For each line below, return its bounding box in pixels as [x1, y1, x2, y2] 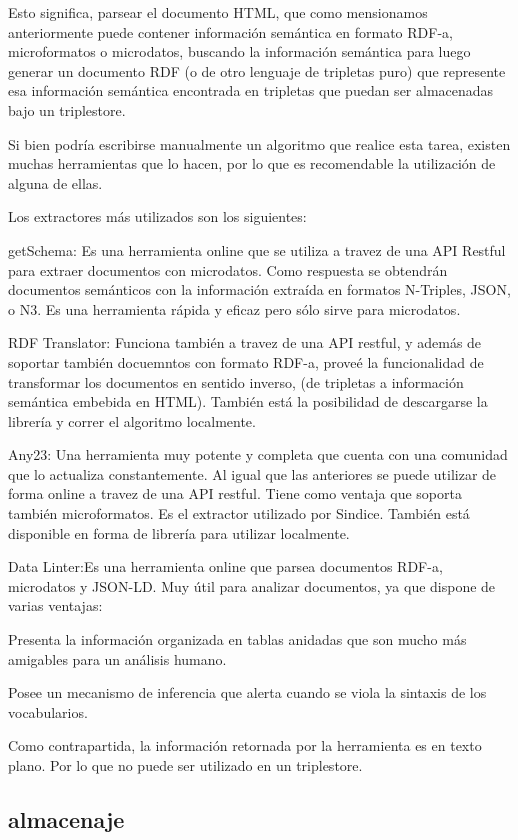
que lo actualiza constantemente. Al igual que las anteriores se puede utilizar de [8, 463, 497, 484]
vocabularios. [8, 701, 88, 722]
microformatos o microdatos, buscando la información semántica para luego [8, 41, 471, 62]
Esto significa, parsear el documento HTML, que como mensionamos [8, 2, 428, 22]
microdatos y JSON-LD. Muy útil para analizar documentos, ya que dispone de [8, 575, 496, 596]
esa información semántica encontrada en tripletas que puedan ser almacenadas [8, 80, 494, 101]
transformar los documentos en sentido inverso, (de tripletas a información [8, 371, 464, 392]
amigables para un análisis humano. [8, 648, 227, 669]
